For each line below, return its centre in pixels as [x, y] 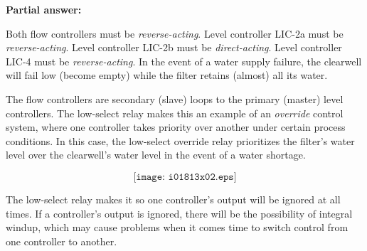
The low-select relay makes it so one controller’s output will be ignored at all [173, 199]
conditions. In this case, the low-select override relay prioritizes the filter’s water [180, 140]
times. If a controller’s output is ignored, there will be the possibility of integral [179, 213]
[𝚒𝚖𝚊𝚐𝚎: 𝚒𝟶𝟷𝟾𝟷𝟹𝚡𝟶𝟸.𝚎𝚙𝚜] [185, 177]
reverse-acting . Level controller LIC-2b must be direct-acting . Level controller [174, 47]
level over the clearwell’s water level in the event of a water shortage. [156, 155]
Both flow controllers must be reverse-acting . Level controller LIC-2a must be [175, 33]
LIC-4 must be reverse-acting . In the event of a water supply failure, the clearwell [184, 61]
